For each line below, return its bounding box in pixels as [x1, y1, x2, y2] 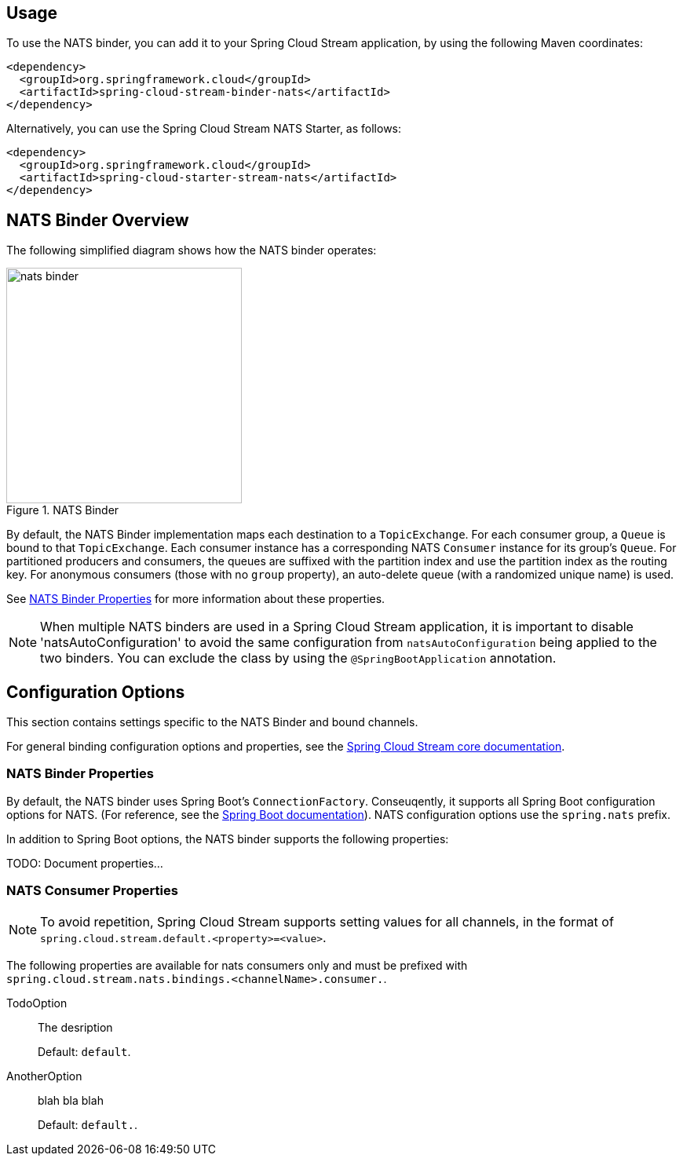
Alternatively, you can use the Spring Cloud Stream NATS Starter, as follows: [6, 122, 402, 136]
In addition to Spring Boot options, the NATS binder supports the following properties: [6, 831, 449, 846]
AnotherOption [6, 1069, 82, 1083]
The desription [38, 1020, 113, 1034]
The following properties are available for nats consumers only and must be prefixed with [6, 958, 468, 972]
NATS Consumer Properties [6, 882, 178, 899]
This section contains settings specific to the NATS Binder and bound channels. [6, 715, 418, 729]
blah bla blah [38, 1093, 104, 1107]
